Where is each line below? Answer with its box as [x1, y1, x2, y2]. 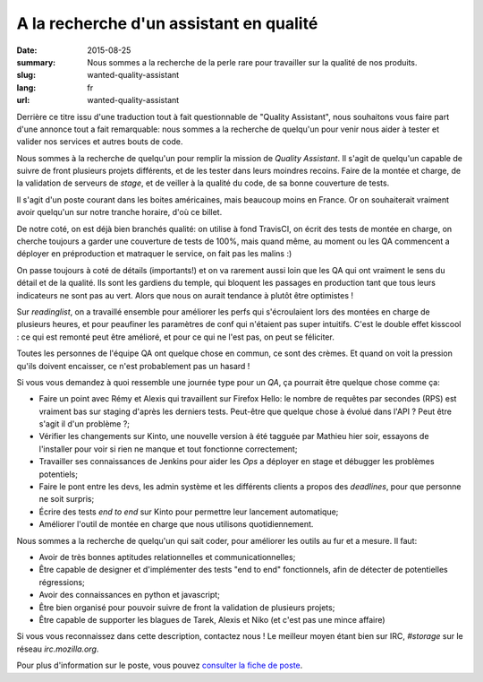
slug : [16, 70, 36, 81]
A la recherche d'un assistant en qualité [16, 13, 318, 33]
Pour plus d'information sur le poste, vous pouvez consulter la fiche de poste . [16, 660, 303, 671]
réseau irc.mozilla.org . [16, 643, 99, 654]
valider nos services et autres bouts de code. [16, 136, 183, 147]
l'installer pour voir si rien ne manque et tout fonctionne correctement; [38, 444, 298, 454]
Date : [16, 45, 38, 56]
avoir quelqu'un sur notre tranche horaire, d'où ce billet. [16, 207, 223, 218]
